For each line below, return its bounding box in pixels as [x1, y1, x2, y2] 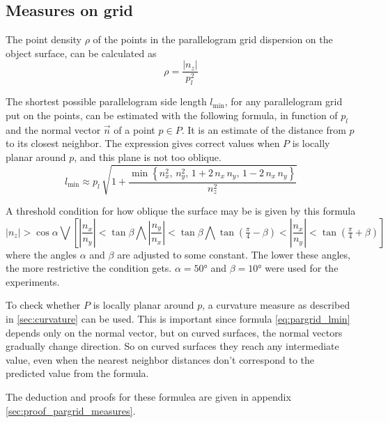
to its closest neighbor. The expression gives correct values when [6, 136, 280, 151]
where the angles [6, 247, 77, 261]
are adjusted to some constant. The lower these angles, [117, 247, 350, 261]
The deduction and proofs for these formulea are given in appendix [6, 389, 291, 403]
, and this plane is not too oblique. [74, 149, 222, 164]
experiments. [6, 274, 60, 289]
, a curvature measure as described [202, 298, 350, 312]
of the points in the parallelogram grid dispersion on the [93, 32, 333, 47]
